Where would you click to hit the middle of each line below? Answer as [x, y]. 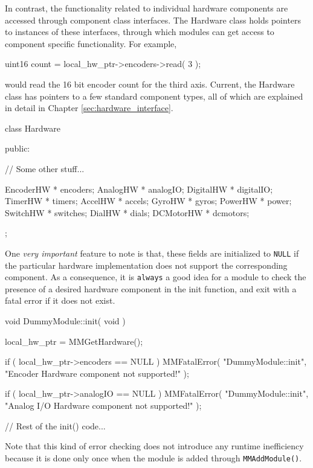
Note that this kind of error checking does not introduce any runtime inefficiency [154, 446]
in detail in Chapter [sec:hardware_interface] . [89, 108]
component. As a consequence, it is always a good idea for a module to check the [156, 277]
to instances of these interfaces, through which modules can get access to [140, 32]
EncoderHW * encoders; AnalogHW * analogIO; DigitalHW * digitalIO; [139, 189]
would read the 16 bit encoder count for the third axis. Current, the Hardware [150, 84]
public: [18, 148]
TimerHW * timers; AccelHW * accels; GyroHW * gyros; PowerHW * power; [148, 201]
